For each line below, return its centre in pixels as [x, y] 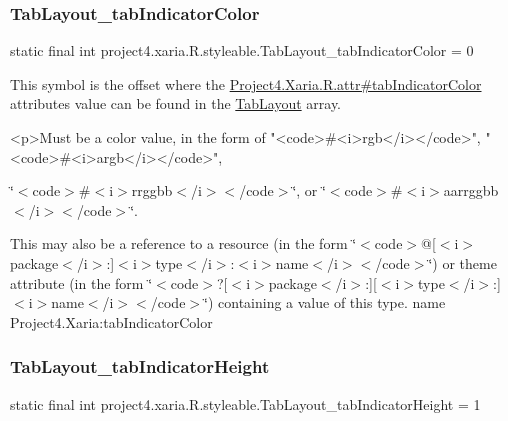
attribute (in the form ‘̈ [81, 282]
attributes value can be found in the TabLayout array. [176, 103]
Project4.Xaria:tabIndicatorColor [111, 321]
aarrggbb [471, 190]
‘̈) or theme [462, 262]
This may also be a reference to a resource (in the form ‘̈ [183, 243]
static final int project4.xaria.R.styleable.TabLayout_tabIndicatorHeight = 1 [245, 403]
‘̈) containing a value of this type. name [325, 302]
